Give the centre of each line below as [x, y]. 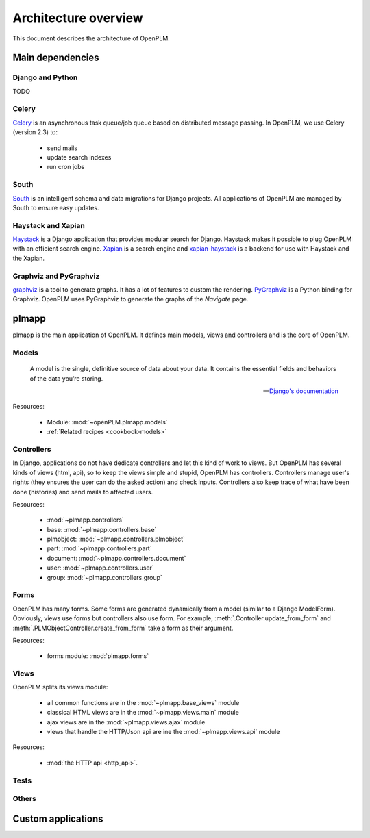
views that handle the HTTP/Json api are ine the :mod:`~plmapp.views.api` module [163, 732]
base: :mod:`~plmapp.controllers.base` [102, 529]
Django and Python [45, 77]
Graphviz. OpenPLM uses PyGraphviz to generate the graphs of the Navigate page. [131, 299]
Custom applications [58, 818]
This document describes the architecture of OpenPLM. [91, 38]
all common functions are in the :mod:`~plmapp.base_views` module [143, 702]
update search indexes [79, 157]
